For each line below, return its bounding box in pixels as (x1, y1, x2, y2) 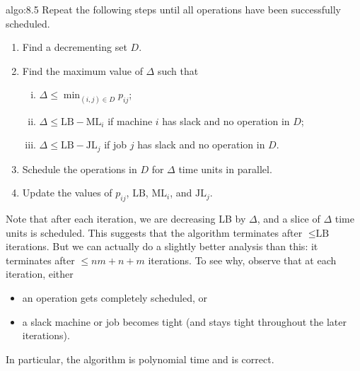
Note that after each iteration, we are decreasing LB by (6, 211, 246, 225)
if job (104, 137, 127, 152)
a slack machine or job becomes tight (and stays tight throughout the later (22, 314, 347, 329)
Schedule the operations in (22, 161, 137, 176)
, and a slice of (257, 211, 320, 225)
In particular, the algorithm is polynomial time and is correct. (6, 351, 274, 366)
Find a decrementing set (22, 40, 127, 54)
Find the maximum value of (22, 63, 143, 78)
